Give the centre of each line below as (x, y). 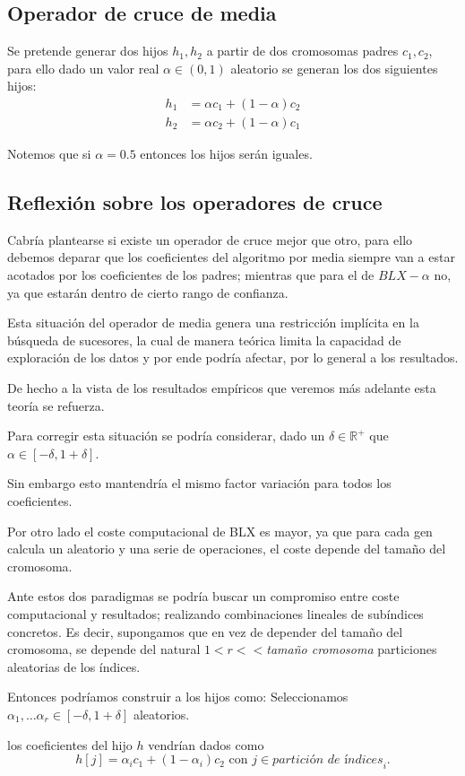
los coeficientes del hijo (70, 744)
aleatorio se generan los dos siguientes (334, 68)
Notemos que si (49, 154)
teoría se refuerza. (56, 405)
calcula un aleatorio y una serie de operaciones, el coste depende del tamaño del (227, 549)
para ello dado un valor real (83, 68)
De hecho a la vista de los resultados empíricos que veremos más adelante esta (222, 388)
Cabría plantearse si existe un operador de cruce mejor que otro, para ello (210, 239)
